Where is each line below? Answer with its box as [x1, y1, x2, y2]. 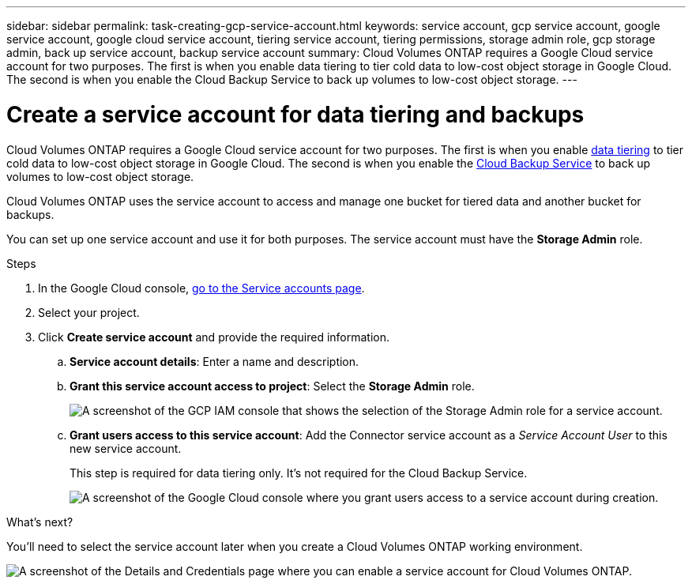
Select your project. [38, 305, 140, 319]
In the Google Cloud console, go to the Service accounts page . [38, 281, 365, 295]
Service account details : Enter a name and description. [70, 354, 359, 368]
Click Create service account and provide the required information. [38, 330, 390, 344]
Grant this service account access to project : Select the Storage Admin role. [70, 379, 475, 393]
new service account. [70, 441, 182, 455]
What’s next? [6, 514, 73, 529]
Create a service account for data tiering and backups [6, 100, 585, 128]
